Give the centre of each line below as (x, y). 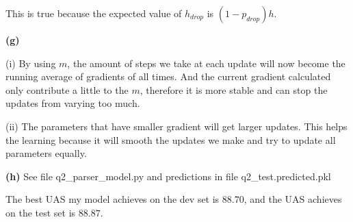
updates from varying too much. (73, 103)
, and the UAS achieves (293, 199)
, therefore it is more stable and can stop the (234, 89)
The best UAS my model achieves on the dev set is (113, 199)
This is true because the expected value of (94, 13)
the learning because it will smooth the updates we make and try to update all (171, 139)
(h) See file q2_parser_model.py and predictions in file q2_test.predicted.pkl (168, 176)
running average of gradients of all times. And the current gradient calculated (168, 76)
